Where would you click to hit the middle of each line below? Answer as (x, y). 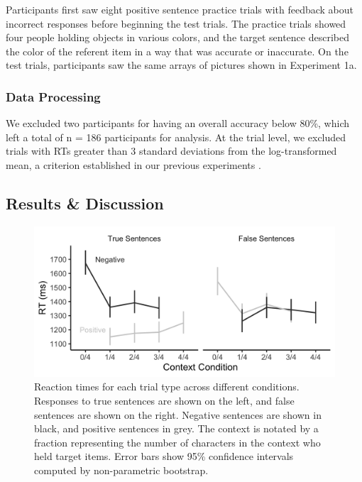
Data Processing (53, 96)
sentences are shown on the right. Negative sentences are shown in (178, 414)
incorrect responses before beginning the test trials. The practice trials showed (176, 23)
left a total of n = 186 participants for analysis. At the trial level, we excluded (176, 137)
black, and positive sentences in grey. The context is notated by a (176, 428)
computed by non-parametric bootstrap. (121, 470)
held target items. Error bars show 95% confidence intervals (164, 456)
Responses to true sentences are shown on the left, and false (164, 400)
